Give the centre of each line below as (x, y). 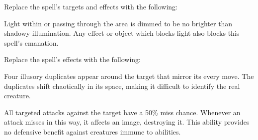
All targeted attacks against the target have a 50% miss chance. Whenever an (122, 112)
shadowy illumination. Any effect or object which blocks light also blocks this (122, 33)
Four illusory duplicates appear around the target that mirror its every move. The (129, 76)
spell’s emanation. (31, 42)
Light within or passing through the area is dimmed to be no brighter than (118, 23)
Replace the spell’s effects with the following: (72, 59)
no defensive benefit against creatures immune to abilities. (92, 131)
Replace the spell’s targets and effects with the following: (91, 6)
